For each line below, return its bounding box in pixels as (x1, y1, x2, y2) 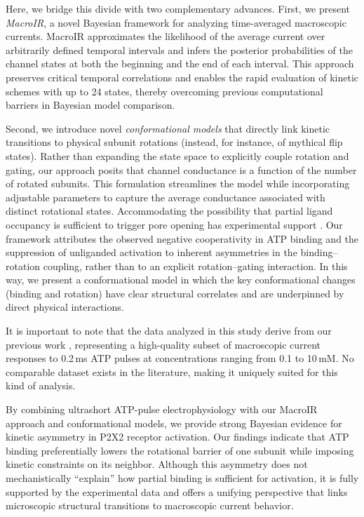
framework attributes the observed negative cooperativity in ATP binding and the (6, 231, 359, 246)
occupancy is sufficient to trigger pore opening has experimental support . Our (6, 217, 343, 231)
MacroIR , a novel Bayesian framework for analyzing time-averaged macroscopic (6, 15, 346, 29)
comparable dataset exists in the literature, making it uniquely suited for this (6, 364, 338, 379)
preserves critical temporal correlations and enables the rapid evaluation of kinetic (6, 69, 359, 84)
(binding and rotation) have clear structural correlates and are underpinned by (6, 286, 344, 300)
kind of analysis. (6, 378, 76, 393)
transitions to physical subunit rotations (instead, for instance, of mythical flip (6, 135, 343, 149)
